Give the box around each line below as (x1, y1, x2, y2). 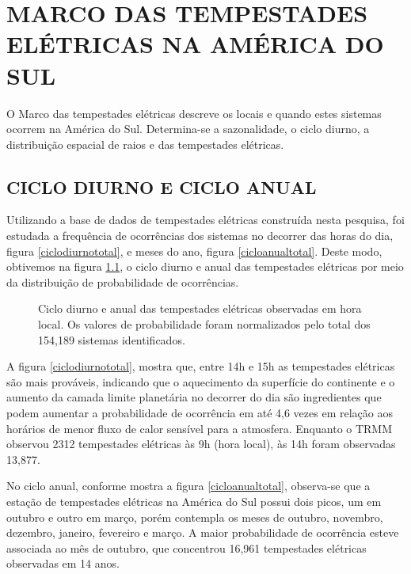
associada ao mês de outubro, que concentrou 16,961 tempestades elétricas (6, 539, 367, 556)
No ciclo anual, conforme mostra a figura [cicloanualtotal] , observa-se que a (6, 477, 371, 494)
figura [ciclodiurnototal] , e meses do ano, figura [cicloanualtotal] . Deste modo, (6, 242, 382, 259)
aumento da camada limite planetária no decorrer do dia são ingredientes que (6, 389, 382, 405)
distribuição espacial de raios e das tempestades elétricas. (6, 135, 284, 152)
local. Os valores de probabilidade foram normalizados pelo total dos (38, 316, 371, 333)
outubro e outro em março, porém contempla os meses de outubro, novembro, (6, 508, 383, 525)
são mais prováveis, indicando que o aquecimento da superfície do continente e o (6, 373, 395, 390)
